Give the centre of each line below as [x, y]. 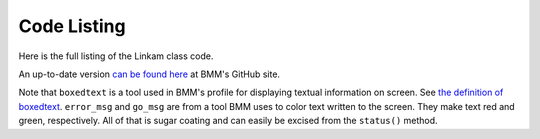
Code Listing [72, 26]
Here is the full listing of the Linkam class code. [116, 56]
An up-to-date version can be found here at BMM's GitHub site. [149, 74]
